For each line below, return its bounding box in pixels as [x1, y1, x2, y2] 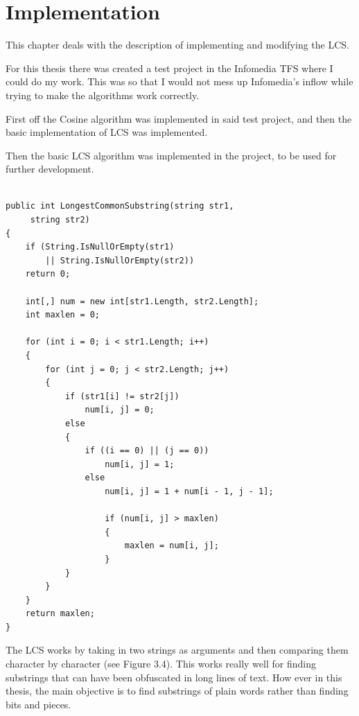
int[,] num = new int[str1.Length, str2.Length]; [25, 296, 259, 306]
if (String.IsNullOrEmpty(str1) [25, 242, 175, 252]
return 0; [25, 269, 71, 279]
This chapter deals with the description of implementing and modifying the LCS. [6, 37, 349, 52]
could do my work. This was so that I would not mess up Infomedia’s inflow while [6, 74, 353, 89]
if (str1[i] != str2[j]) [64, 391, 179, 401]
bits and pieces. [6, 697, 71, 711]
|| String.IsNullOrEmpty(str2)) [45, 255, 195, 265]
